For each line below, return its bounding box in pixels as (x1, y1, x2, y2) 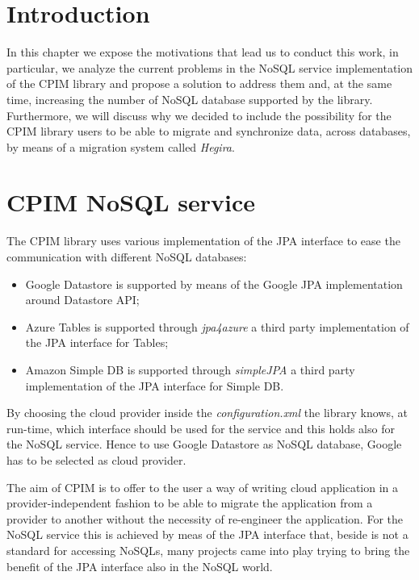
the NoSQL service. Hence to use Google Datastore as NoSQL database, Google (6, 436, 402, 453)
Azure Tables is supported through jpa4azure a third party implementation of (25, 318, 409, 335)
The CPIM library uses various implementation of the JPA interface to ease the (6, 232, 400, 249)
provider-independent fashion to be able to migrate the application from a (6, 494, 373, 511)
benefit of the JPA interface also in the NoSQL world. (6, 557, 273, 574)
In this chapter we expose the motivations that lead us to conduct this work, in (6, 44, 399, 61)
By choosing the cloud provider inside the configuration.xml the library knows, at (6, 404, 408, 421)
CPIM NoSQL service (6, 186, 256, 219)
